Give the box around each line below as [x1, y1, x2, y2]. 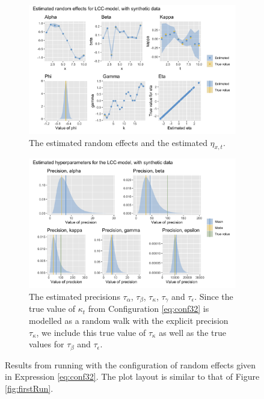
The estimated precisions [29, 290, 120, 302]
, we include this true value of [36, 326, 146, 338]
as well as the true [159, 326, 226, 338]
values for [29, 338, 64, 350]
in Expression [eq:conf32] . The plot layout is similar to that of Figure [5, 370, 260, 383]
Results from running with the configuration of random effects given [5, 358, 256, 371]
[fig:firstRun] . [5, 382, 54, 394]
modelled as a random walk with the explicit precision [29, 314, 229, 327]
